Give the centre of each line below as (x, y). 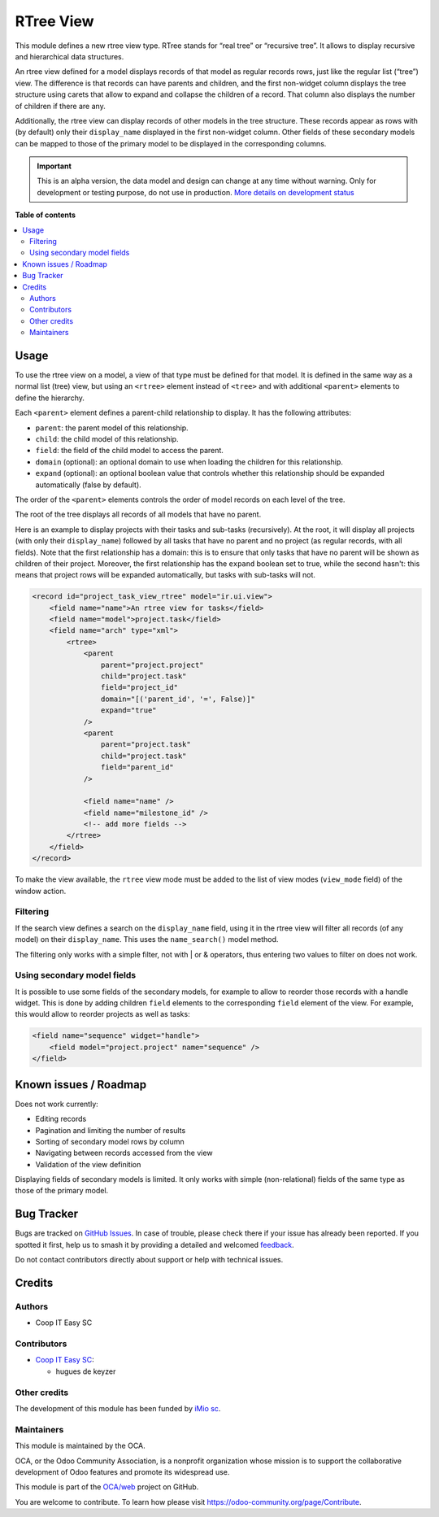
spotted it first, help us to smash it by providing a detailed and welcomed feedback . (154, 1245)
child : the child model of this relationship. (107, 439)
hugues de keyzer (86, 1371)
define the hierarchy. (50, 398)
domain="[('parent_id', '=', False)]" (178, 699)
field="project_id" (139, 688)
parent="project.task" (146, 745)
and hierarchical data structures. (70, 56)
